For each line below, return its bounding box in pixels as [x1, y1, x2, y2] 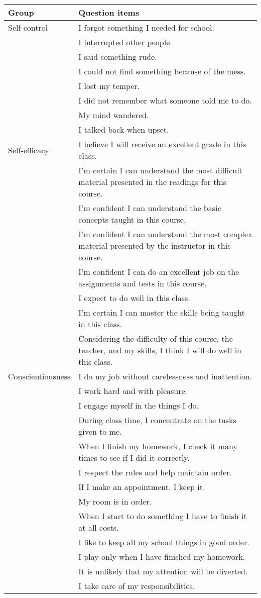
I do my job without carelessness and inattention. [78, 370, 252, 382]
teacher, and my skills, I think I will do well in [78, 344, 242, 356]
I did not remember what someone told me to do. [78, 94, 252, 106]
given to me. [78, 426, 122, 437]
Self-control [8, 22, 48, 33]
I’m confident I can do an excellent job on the [78, 266, 239, 277]
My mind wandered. [78, 109, 149, 121]
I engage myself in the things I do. [78, 400, 199, 411]
